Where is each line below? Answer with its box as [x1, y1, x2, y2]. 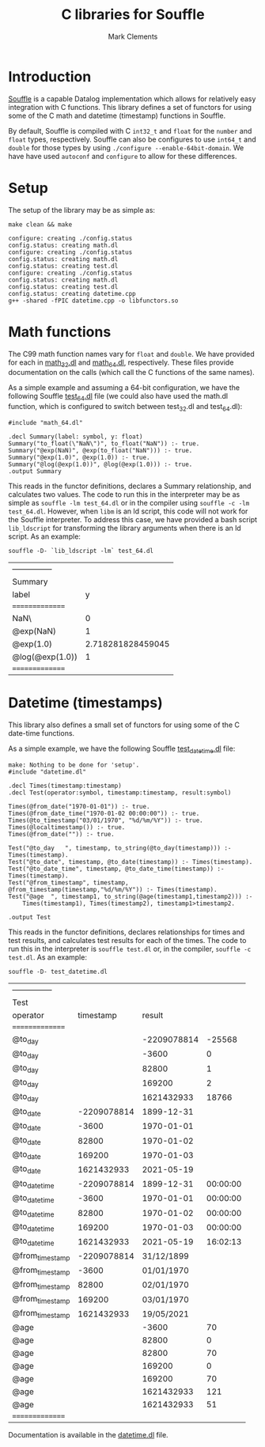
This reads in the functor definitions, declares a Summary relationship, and [8, 481, 252, 491]
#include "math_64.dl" [8, 419, 83, 426]
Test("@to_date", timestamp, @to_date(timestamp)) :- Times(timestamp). [8, 858, 253, 866]
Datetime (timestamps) [8, 694, 164, 712]
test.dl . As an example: [8, 952, 87, 962]
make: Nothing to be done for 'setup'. [8, 761, 140, 769]
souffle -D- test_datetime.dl [8, 968, 108, 975]
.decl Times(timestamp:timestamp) [8, 782, 123, 790]
